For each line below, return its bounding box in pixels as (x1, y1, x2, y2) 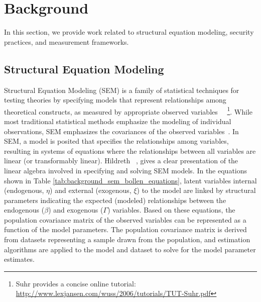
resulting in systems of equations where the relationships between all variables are (4, 145, 256, 156)
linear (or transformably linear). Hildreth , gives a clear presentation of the (4, 155, 238, 166)
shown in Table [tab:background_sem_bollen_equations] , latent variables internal (4, 175, 257, 185)
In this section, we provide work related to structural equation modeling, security (4, 27, 254, 37)
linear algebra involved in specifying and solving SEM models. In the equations (4, 165, 247, 175)
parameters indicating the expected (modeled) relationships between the (4, 194, 226, 205)
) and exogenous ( (48, 205, 103, 215)
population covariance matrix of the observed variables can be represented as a (4, 214, 246, 225)
